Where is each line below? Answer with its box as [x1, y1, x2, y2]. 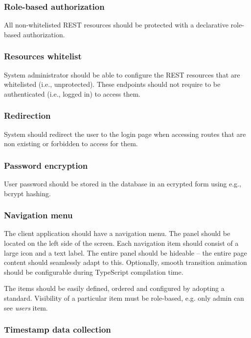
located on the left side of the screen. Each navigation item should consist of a [4, 238, 239, 248]
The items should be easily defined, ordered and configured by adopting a [4, 283, 225, 293]
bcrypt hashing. [4, 188, 51, 198]
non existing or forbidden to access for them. [4, 138, 138, 149]
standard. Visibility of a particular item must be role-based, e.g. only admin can [4, 293, 244, 303]
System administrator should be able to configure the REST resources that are [4, 69, 240, 79]
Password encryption [4, 159, 88, 171]
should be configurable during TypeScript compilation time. [4, 266, 183, 277]
